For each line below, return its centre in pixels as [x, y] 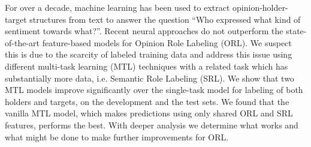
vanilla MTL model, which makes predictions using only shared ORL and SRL [149, 113]
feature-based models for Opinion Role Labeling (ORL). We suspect [167, 42]
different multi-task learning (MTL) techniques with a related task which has [147, 66]
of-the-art [22, 42]
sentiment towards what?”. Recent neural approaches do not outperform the [144, 31]
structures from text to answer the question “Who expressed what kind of [165, 19]
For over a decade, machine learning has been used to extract [117, 7]
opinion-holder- [260, 7]
